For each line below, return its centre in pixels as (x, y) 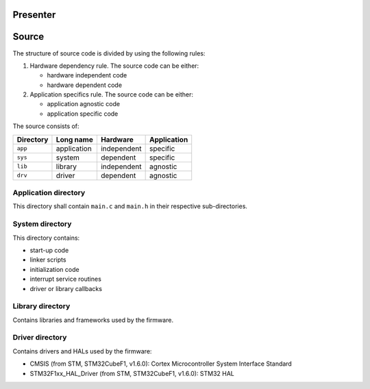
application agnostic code (83, 104)
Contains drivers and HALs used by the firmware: (82, 351)
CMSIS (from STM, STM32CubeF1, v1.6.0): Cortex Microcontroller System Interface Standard (161, 364)
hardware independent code (87, 75)
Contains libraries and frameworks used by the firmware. (93, 320)
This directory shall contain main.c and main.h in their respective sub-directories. (130, 206)
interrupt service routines (66, 279)
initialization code (54, 269)
